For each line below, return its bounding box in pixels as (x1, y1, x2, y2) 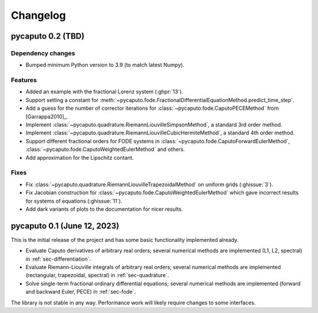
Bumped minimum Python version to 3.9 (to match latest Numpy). (25, 62, 185, 69)
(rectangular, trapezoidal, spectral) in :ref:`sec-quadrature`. (25, 272, 169, 279)
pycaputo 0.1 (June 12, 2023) (11, 221, 120, 231)
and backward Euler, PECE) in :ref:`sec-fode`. (25, 288, 136, 295)
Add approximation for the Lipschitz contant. (25, 154, 134, 161)
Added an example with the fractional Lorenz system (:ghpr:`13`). (25, 88, 184, 95)
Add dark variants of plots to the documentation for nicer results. (25, 206, 183, 213)
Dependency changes (11, 49, 75, 57)
